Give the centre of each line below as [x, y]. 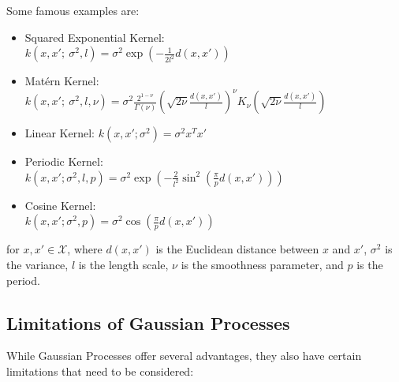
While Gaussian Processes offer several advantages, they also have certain [184, 356]
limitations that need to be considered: [100, 371]
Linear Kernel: [60, 133]
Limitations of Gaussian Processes [148, 322]
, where [85, 249]
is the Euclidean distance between [237, 249]
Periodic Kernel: [64, 161]
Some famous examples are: [73, 10]
